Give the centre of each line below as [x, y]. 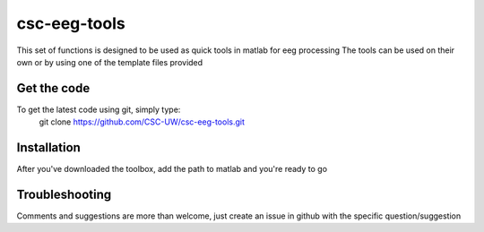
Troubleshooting [64, 194]
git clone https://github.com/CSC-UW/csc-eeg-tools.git [142, 122]
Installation [48, 148]
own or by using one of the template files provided [110, 62]
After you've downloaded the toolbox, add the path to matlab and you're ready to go [172, 169]
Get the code [53, 88]
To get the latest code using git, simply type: [99, 109]
